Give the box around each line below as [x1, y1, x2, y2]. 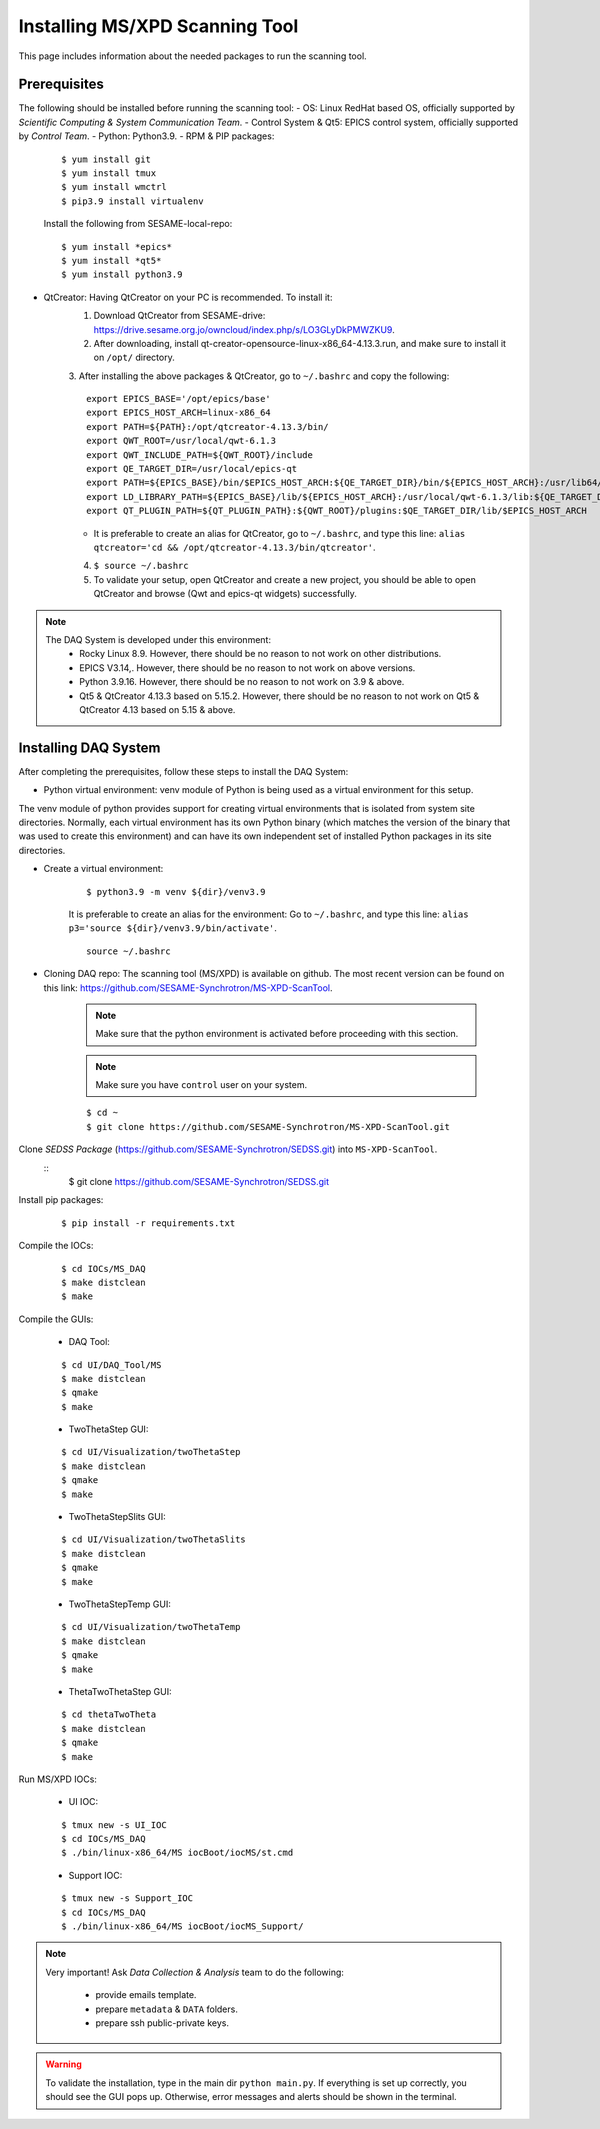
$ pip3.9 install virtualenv [61, 195, 204, 207]
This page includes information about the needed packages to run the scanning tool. [18, 50, 367, 62]
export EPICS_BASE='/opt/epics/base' [86, 393, 272, 405]
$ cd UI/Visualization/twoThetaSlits [61, 1534, 247, 1545]
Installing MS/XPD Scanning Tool [18, 15, 299, 37]
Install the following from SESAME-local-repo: [43, 218, 233, 230]
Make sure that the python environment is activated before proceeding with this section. [95, 1028, 459, 1040]
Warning [45, 2058, 82, 2070]
